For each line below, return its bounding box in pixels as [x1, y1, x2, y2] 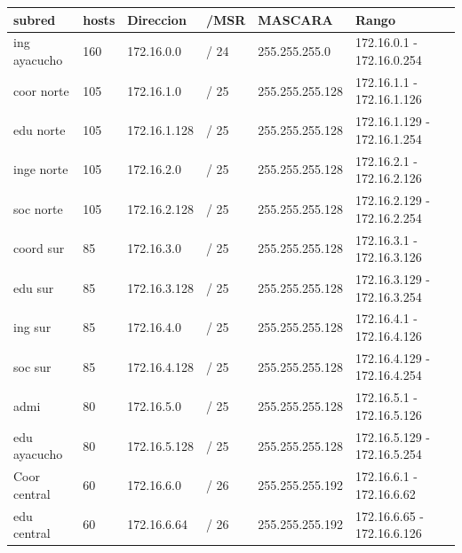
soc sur [13, 357, 52, 375]
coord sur [13, 239, 65, 257]
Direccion [127, 10, 187, 28]
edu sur [13, 278, 54, 296]
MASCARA [258, 10, 333, 28]
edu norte [13, 121, 66, 139]
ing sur [13, 318, 52, 336]
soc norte [13, 199, 63, 217]
